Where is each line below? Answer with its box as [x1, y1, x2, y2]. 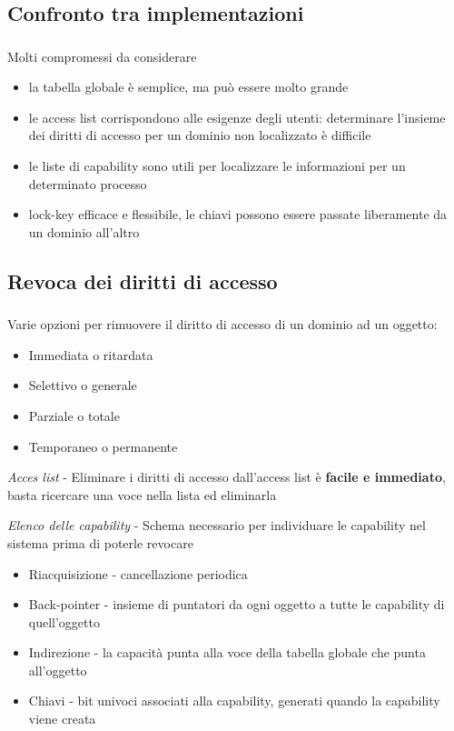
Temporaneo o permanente [28, 436, 178, 456]
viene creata [28, 709, 96, 728]
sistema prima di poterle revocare [7, 533, 193, 552]
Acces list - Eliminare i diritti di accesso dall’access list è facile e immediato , [7, 467, 446, 486]
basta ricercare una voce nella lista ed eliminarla [7, 485, 277, 504]
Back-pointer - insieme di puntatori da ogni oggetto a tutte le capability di [28, 595, 445, 614]
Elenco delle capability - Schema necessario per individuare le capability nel [7, 516, 426, 535]
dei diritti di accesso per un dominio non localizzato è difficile [28, 125, 371, 145]
